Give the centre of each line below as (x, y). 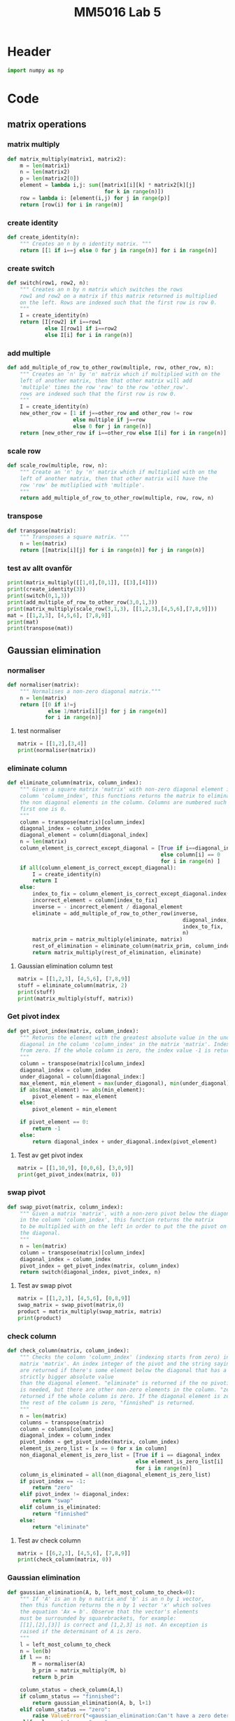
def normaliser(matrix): (43, 685)
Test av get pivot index (50, 1155)
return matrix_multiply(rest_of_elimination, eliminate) (117, 953)
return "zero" (53, 1488)
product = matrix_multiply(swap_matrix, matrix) (90, 1312)
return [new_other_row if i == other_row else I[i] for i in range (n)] (123, 433)
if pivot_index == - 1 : (53, 1481)
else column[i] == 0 (190, 855)
